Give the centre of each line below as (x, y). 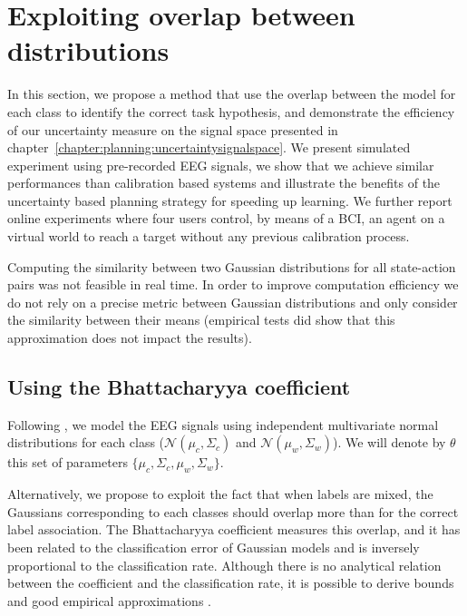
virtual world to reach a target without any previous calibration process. (209, 236)
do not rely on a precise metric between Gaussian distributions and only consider (233, 302)
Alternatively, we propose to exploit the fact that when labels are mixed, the (220, 494)
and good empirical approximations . (109, 600)
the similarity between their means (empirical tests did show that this (201, 320)
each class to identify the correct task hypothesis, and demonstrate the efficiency (231, 111)
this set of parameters (68, 462)
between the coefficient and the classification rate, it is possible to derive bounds (231, 583)
